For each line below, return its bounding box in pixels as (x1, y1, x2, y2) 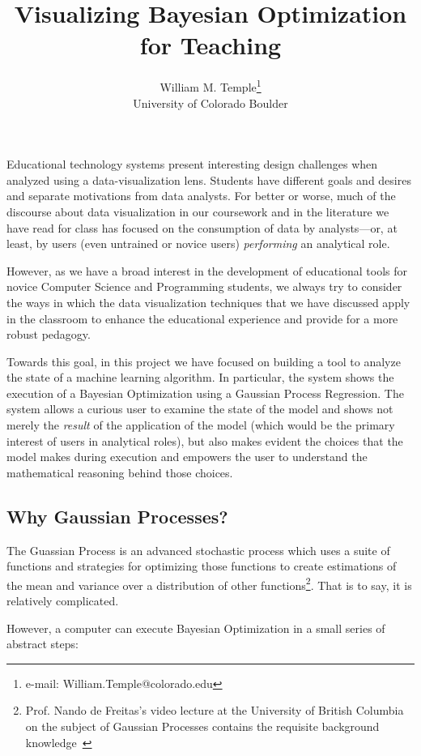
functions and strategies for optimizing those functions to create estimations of (6, 557, 397, 574)
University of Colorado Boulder (133, 94, 288, 111)
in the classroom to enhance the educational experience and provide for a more (6, 310, 398, 327)
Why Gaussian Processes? (6, 503, 228, 528)
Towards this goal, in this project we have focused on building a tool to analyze (6, 352, 401, 369)
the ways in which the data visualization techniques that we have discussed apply (6, 293, 410, 310)
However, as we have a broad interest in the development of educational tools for (6, 262, 408, 279)
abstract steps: (6, 635, 79, 652)
